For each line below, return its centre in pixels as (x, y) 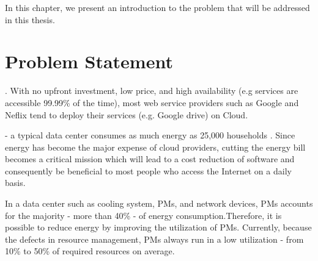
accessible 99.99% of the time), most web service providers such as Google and (152, 102)
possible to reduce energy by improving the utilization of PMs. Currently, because (158, 227)
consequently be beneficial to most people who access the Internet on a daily (148, 170)
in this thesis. (30, 19)
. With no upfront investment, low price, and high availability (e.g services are (152, 91)
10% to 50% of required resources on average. (90, 251)
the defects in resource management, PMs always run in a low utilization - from (154, 239)
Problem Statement (89, 61)
